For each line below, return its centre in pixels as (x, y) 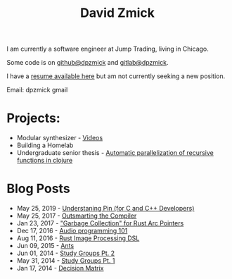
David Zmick (117, 13)
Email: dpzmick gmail (37, 90)
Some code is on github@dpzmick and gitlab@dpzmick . (88, 63)
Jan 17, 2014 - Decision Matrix (60, 268)
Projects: (33, 118)
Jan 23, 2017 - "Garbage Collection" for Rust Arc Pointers (100, 223)
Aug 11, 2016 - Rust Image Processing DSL (78, 238)
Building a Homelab (45, 145)
